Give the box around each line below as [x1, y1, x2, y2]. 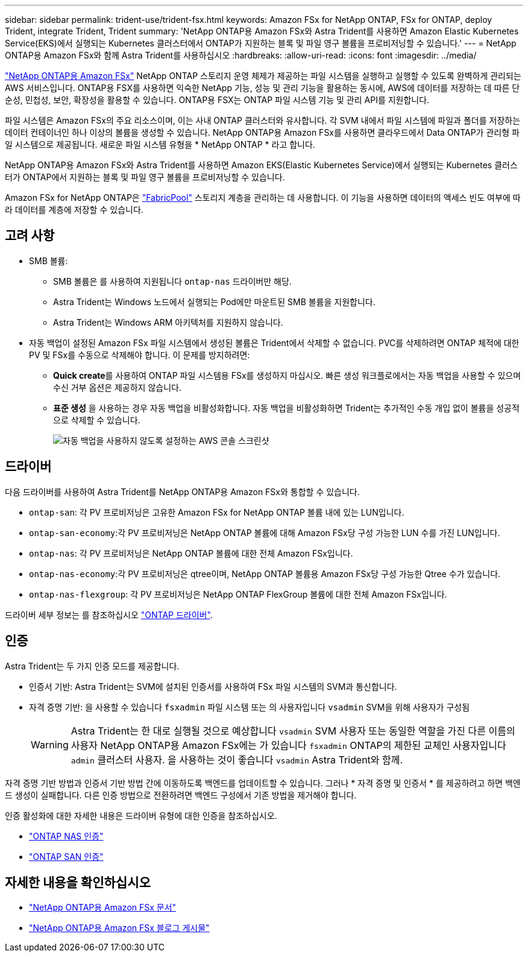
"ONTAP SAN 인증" [29, 851, 104, 862]
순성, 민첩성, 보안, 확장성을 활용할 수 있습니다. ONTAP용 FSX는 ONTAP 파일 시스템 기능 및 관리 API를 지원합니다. [5, 95, 430, 105]
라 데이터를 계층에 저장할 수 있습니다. [5, 204, 143, 215]
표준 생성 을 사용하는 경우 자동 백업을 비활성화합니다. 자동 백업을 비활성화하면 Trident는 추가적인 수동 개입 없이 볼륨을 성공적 [53, 402, 520, 413]
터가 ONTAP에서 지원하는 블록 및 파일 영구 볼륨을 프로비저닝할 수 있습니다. [5, 172, 285, 182]
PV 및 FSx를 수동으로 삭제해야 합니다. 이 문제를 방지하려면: [29, 349, 250, 360]
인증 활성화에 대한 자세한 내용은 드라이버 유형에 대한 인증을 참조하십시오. [5, 810, 277, 821]
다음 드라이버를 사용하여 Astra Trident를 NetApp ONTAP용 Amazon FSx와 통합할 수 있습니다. [5, 486, 360, 497]
